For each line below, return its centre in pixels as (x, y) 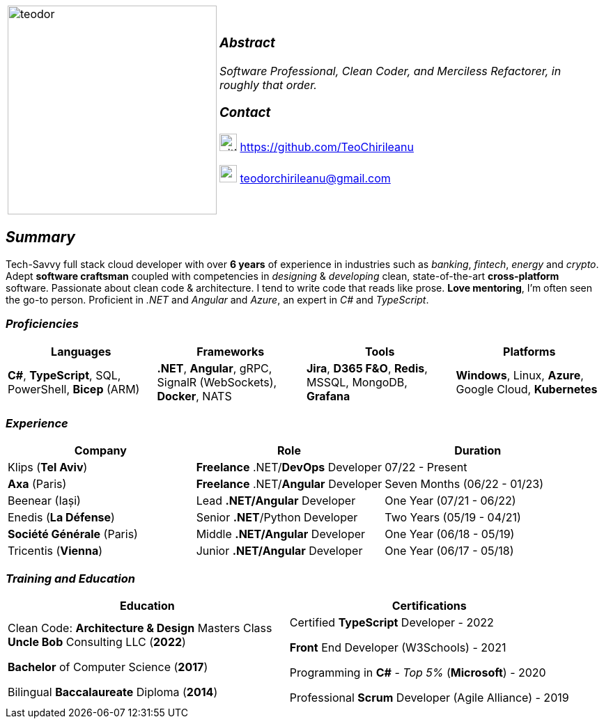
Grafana (328, 396)
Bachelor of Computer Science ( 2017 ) (108, 667)
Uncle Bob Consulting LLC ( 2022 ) (97, 642)
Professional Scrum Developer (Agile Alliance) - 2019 (429, 698)
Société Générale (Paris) (73, 534)
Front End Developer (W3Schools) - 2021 (398, 648)
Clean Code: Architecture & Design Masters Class (140, 628)
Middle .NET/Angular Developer (281, 534)
